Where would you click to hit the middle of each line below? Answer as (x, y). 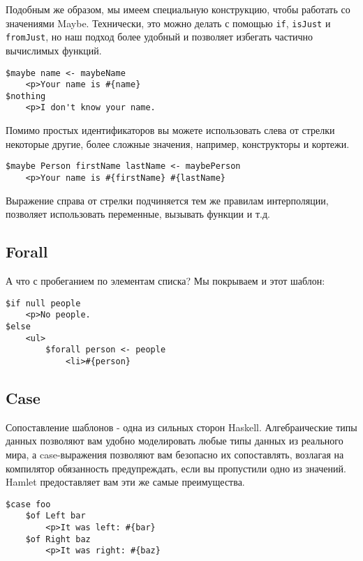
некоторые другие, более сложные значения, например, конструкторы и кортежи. (178, 143)
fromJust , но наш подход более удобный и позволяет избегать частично (160, 37)
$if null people (43, 303)
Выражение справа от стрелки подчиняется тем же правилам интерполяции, (167, 200)
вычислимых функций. (54, 50)
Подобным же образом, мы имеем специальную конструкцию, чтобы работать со (178, 9)
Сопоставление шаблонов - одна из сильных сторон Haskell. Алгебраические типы (181, 427)
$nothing (26, 96)
